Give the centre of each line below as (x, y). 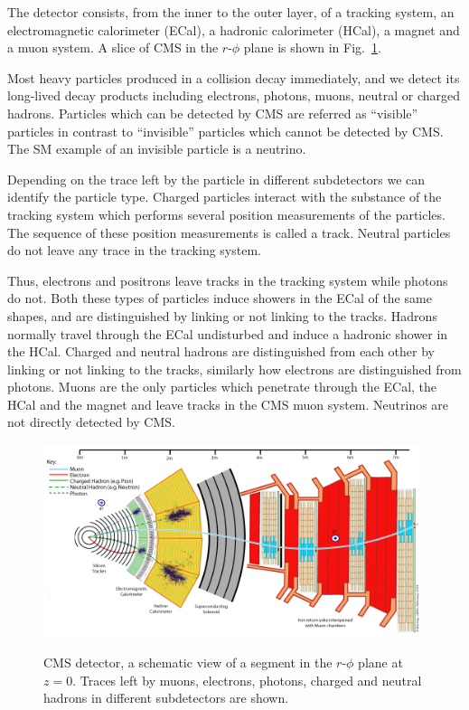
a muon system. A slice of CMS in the (113, 47)
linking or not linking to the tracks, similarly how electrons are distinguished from (234, 369)
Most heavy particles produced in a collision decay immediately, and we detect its (234, 77)
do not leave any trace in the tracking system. (134, 250)
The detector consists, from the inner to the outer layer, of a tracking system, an (231, 12)
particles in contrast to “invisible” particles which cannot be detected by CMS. (225, 131)
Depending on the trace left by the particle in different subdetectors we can (216, 179)
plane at (380, 663)
